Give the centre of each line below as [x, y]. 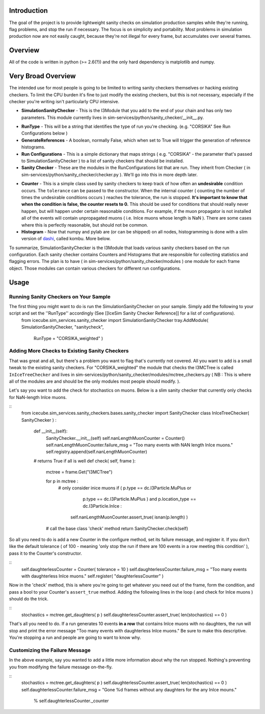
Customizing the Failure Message [50, 650]
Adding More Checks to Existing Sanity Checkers [69, 351]
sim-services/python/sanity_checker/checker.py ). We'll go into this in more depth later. [110, 174]
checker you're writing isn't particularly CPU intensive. [64, 101]
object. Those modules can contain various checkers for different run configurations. [95, 268]
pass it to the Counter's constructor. [45, 553]
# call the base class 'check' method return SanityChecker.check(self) [117, 528]
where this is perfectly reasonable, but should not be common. [85, 225]
